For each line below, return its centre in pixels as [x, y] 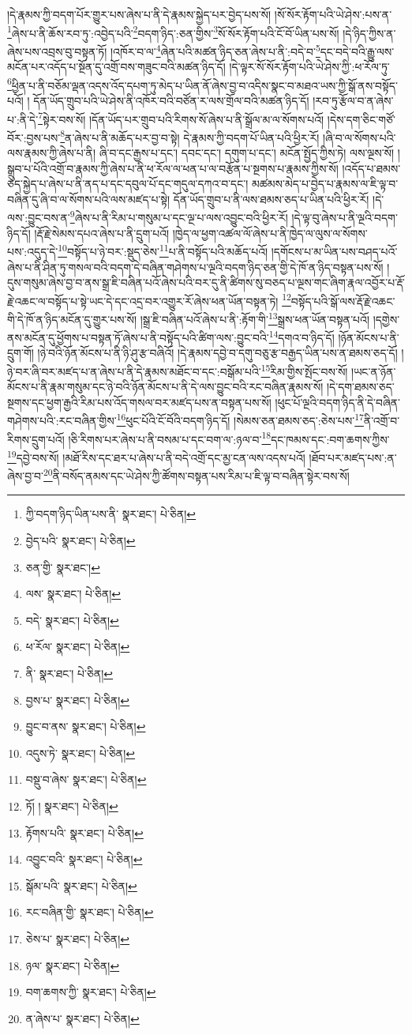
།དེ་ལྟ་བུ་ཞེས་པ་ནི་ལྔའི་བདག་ [345, 218]
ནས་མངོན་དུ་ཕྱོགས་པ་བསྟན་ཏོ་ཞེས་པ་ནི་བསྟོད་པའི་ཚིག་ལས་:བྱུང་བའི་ [138, 337]
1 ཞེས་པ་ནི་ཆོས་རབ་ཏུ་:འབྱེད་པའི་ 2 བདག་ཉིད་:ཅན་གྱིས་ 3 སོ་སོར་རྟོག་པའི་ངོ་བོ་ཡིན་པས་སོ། [173, 32]
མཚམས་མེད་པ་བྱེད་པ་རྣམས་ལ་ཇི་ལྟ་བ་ [325, 184]
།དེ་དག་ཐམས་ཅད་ [361, 387]
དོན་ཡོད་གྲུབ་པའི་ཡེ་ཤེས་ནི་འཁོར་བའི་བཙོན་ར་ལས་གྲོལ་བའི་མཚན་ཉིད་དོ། [171, 100]
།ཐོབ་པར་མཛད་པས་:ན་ [353, 457]
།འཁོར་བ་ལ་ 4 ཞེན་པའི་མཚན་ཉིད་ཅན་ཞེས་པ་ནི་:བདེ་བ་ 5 [215, 50]
